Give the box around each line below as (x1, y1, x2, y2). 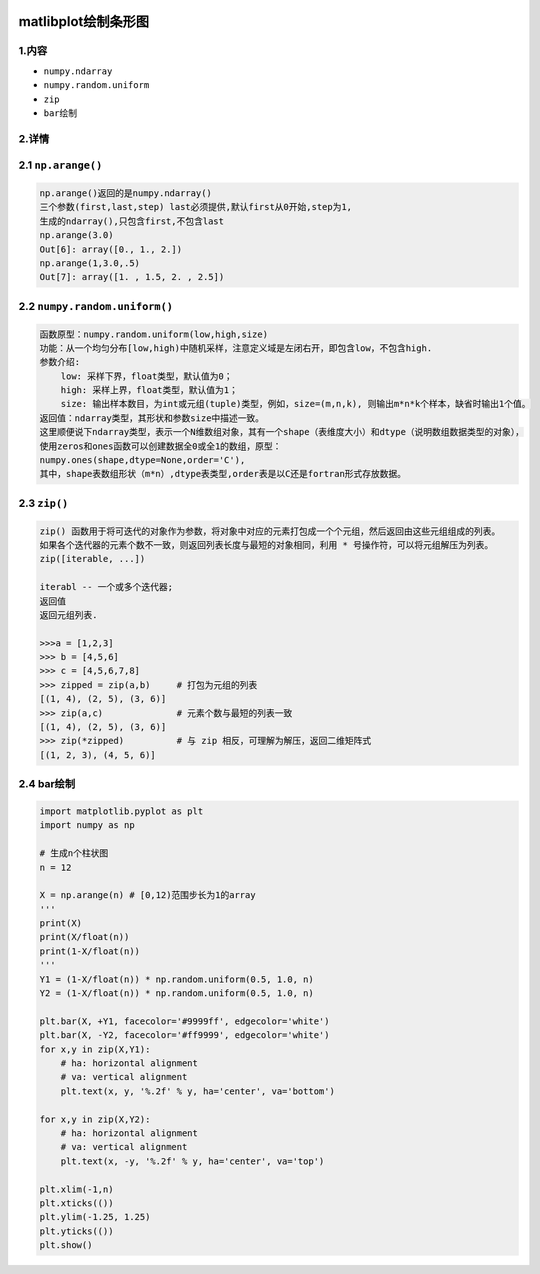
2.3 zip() (18, 496, 69, 510)
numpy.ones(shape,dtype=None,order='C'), (39, 455, 246, 466)
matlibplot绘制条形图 (18, 13, 150, 30)
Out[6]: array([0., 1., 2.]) (39, 243, 183, 255)
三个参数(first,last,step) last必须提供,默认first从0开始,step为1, (39, 201, 353, 213)
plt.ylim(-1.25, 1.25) (39, 1211, 151, 1223)
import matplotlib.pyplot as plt (39, 805, 204, 817)
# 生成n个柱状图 (39, 848, 109, 859)
